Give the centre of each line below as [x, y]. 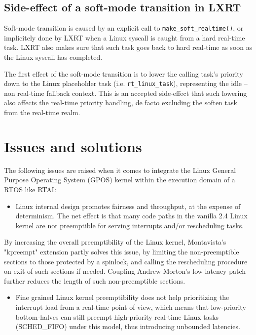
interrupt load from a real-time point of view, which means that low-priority [131, 307]
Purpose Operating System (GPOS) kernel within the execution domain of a [120, 180]
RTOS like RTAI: [30, 189]
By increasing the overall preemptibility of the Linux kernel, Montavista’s [115, 242]
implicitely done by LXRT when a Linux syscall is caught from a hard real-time [125, 37]
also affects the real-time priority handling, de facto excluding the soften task [121, 103]
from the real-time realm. [42, 112]
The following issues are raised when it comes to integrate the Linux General [120, 170]
